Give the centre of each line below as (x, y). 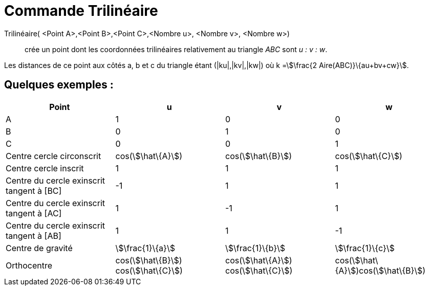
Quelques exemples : (59, 85)
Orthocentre (29, 265)
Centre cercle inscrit (45, 168)
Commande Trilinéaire (81, 11)
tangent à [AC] (34, 213)
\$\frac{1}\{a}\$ (145, 248)
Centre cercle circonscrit (53, 156)
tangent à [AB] (34, 236)
